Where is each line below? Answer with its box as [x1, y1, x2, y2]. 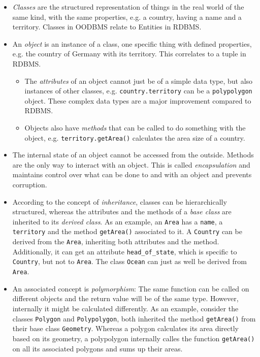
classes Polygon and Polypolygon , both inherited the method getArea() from [12, 313, 256, 323]
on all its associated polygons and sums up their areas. [12, 343, 183, 353]
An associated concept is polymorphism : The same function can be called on [12, 283, 249, 294]
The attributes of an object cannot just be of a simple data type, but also [24, 75, 253, 86]
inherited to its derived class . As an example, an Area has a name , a [12, 216, 223, 226]
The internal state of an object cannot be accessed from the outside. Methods [12, 149, 254, 160]
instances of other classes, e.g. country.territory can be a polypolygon [24, 85, 252, 96]
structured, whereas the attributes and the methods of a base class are [12, 206, 232, 217]
